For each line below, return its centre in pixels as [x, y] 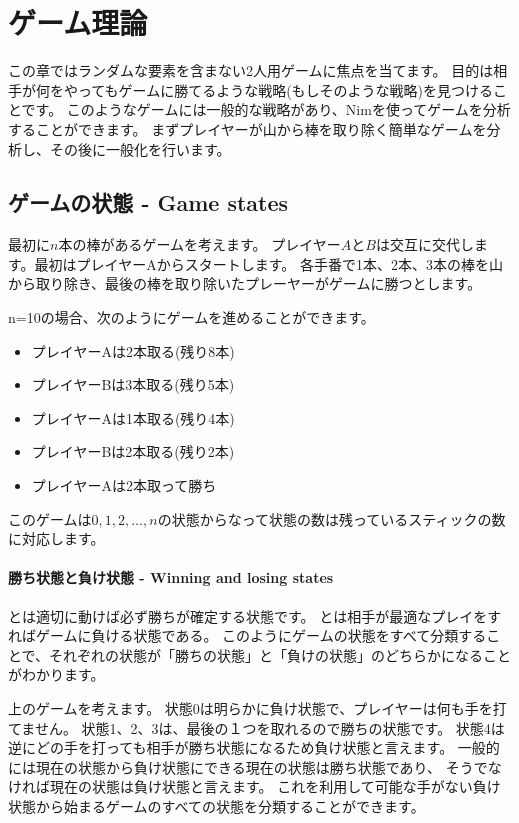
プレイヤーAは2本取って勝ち [124, 485]
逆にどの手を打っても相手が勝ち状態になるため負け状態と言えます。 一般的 [254, 747]
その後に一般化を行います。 [140, 148]
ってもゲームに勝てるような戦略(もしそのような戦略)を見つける [285, 89]
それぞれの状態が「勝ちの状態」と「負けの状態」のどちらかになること [280, 654]
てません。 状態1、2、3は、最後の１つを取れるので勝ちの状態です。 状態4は [256, 727]
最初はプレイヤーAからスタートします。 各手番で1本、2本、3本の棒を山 [268, 263]
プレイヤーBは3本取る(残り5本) [133, 384]
